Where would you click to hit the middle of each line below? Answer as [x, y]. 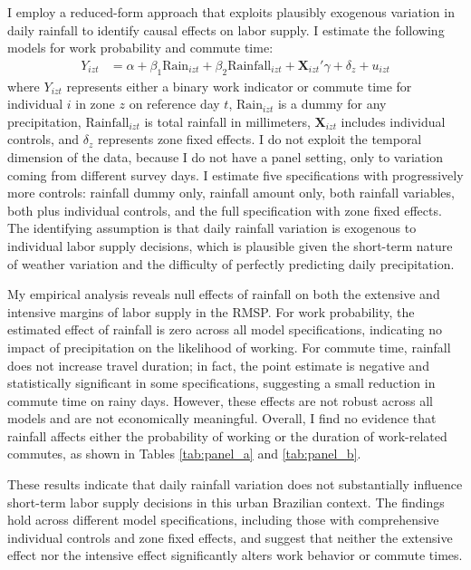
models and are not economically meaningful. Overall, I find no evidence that [222, 418]
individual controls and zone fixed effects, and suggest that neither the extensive [230, 537]
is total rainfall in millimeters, [227, 121]
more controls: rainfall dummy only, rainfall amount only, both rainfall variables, [231, 193]
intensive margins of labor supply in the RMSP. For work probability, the [211, 311]
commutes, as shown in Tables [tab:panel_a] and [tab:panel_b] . [184, 454]
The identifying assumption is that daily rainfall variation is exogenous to [212, 228]
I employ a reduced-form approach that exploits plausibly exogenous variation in [231, 12]
